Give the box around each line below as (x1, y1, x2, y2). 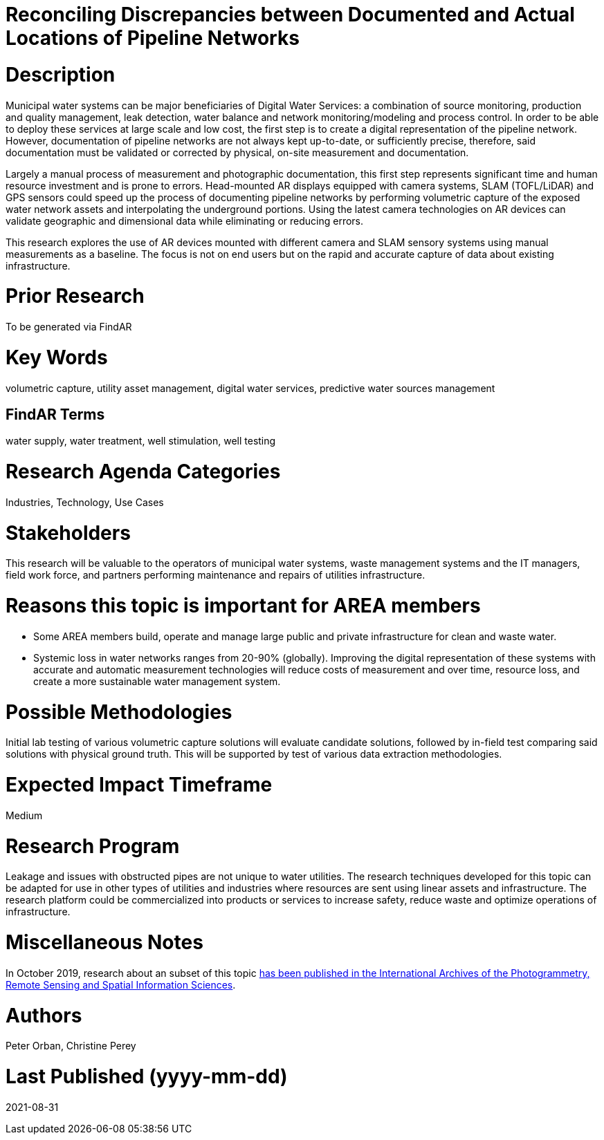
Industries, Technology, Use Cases (6, 496, 164, 508)
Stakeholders (6, 521, 131, 545)
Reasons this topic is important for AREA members (6, 594, 481, 618)
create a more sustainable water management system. (33, 675, 281, 687)
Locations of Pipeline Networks (6, 26, 300, 50)
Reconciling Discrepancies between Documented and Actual (6, 3, 575, 26)
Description (6, 62, 116, 86)
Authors (6, 1003, 82, 1027)
